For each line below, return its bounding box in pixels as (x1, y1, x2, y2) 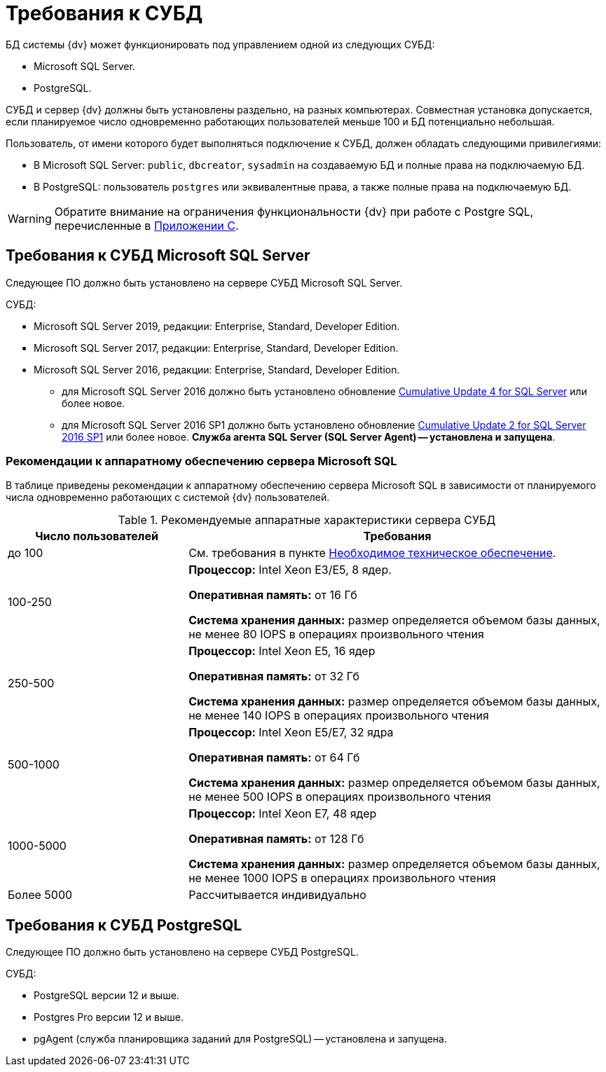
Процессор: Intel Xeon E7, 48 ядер (188, 806, 377, 821)
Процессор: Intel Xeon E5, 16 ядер (188, 644, 376, 659)
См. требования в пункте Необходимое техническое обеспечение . (188, 546, 556, 561)
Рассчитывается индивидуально (188, 888, 366, 902)
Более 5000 (8, 888, 73, 902)
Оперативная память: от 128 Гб (188, 832, 364, 846)
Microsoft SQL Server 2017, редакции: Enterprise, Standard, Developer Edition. (34, 341, 399, 354)
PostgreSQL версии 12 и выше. (34, 989, 179, 1002)
